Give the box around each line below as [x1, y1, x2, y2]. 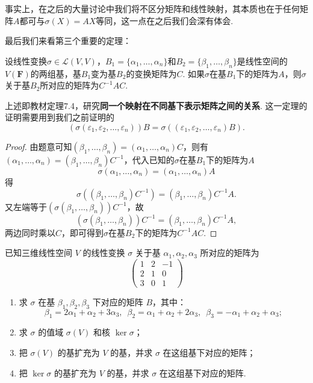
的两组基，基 [30, 67, 81, 79]
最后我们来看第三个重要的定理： [5, 34, 131, 47]
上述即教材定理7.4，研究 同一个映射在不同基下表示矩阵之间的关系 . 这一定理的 [5, 99, 308, 111]
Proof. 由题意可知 [5, 140, 72, 152]
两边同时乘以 [5, 226, 55, 238]
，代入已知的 [123, 153, 175, 166]
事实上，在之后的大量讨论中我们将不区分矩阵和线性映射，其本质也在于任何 [5, 2, 300, 14]
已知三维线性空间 [5, 246, 72, 259]
